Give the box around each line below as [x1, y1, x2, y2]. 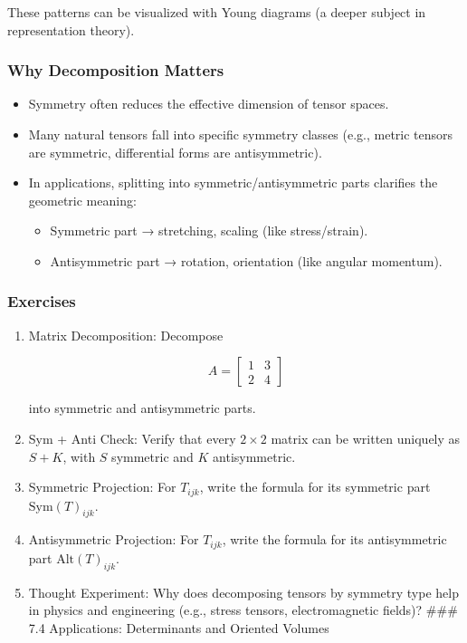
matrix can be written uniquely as [271, 428, 461, 447]
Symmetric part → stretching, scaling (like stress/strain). [50, 221, 368, 240]
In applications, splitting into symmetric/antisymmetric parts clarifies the [28, 173, 438, 192]
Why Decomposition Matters [7, 59, 224, 82]
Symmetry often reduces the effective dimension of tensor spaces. [28, 94, 389, 113]
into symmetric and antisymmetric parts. [28, 398, 256, 417]
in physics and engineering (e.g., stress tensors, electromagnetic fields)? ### [28, 600, 458, 619]
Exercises [7, 290, 76, 312]
